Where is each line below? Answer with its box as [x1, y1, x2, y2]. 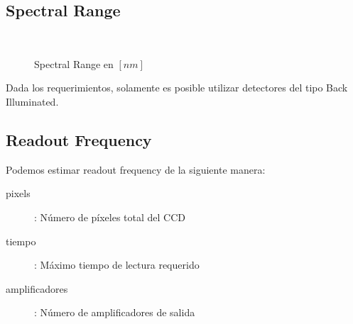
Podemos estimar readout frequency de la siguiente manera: [6, 162, 266, 177]
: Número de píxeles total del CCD [34, 209, 186, 224]
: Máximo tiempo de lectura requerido [34, 257, 200, 272]
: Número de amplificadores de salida [34, 305, 195, 320]
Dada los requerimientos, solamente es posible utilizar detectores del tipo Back [6, 80, 348, 95]
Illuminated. [6, 94, 59, 108]
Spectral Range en [34, 56, 114, 71]
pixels [6, 186, 31, 201]
